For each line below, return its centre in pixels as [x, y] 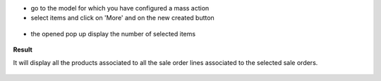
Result [23, 50]
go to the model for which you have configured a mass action [120, 8]
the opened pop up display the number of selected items [113, 34]
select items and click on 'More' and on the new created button [122, 18]
